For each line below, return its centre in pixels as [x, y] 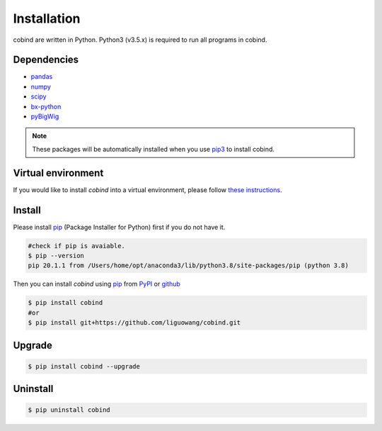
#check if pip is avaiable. [76, 246]
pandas [42, 77]
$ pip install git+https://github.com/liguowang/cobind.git [134, 323]
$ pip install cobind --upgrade [84, 366]
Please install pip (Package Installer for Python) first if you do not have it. [119, 227]
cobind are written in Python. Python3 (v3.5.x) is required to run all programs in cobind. [140, 40]
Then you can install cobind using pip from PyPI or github [97, 284]
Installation [47, 18]
